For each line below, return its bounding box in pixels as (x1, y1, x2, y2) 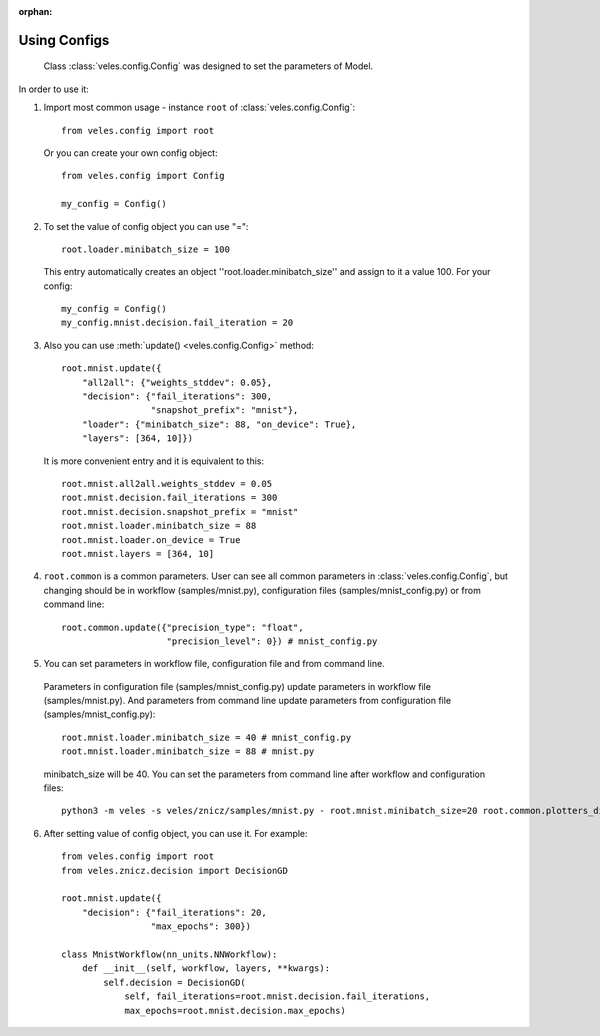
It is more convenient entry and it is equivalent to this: (43, 455, 265, 467)
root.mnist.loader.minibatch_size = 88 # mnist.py (61, 746, 315, 757)
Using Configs (18, 31, 110, 49)
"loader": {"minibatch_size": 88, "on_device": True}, (81, 418, 357, 430)
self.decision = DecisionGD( (103, 976, 247, 988)
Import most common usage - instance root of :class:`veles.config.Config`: (43, 101, 355, 114)
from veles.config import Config (61, 170, 225, 182)
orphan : (18, 6, 53, 17)
